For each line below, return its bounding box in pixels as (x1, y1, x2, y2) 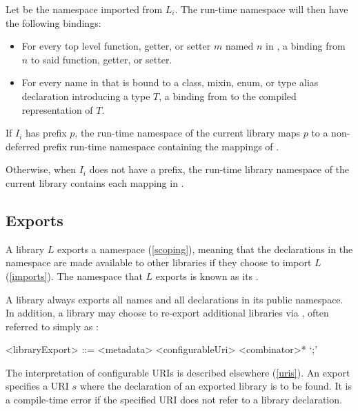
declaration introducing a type (21, 88, 150, 103)
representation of (21, 102, 93, 117)
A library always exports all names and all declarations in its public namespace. (6, 292, 344, 306)
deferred (6, 139, 40, 153)
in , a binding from (266, 39, 346, 53)
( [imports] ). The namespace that (6, 268, 143, 283)
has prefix (26, 126, 67, 140)
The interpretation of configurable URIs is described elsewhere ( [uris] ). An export (6, 365, 350, 379)
